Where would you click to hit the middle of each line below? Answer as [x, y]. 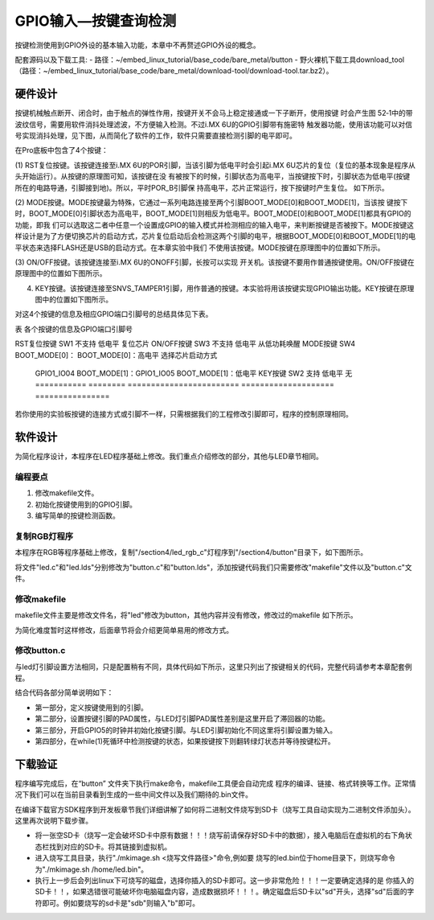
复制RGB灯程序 [44, 536]
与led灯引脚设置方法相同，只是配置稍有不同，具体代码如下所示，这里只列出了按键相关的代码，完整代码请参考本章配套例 [214, 667]
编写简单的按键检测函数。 [77, 515]
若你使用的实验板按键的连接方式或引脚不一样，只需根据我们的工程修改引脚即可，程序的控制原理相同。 [184, 414]
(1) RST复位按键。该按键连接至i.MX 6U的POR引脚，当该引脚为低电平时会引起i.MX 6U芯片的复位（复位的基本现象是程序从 [215, 165]
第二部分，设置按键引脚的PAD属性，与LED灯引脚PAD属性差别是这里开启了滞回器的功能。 [182, 719]
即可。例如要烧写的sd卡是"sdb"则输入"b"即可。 [121, 903]
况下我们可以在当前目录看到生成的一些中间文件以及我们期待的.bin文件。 [134, 795]
